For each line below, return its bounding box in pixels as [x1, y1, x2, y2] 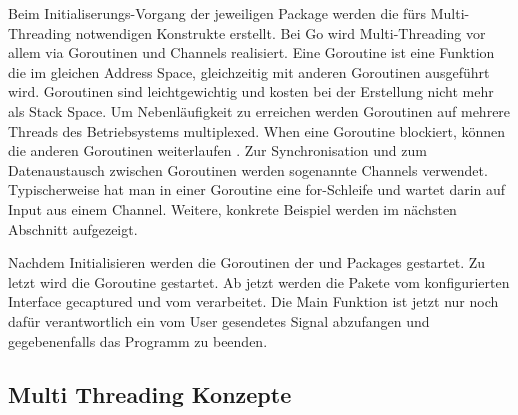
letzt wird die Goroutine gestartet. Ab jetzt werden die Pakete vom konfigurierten [8, 271, 510, 292]
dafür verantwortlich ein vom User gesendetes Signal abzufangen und [8, 310, 430, 331]
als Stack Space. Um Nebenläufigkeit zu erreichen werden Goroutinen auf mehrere [8, 100, 511, 121]
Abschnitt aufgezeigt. [8, 218, 138, 239]
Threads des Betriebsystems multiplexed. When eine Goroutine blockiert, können [8, 120, 506, 141]
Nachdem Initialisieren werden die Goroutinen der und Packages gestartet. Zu [8, 252, 486, 273]
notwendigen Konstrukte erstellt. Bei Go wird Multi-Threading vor [75, 22, 486, 43]
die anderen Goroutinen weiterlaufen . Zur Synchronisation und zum [8, 140, 427, 161]
